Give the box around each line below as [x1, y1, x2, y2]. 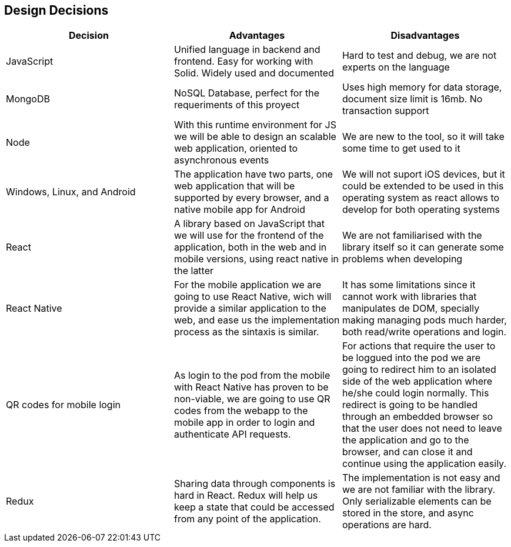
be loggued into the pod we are [342, 352, 481, 364]
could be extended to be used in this [342, 180, 504, 192]
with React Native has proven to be [173, 381, 329, 393]
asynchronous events [173, 154, 269, 166]
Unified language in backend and [173, 44, 320, 56]
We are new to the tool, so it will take [342, 131, 505, 143]
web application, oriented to [173, 142, 298, 155]
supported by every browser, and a [173, 192, 329, 204]
